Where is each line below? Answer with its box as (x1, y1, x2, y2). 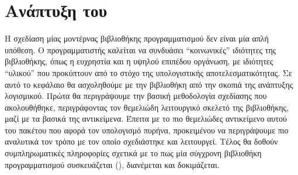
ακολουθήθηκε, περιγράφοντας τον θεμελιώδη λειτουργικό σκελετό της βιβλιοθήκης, (5, 101, 289, 113)
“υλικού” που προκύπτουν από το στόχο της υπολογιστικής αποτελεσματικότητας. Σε (5, 66, 292, 78)
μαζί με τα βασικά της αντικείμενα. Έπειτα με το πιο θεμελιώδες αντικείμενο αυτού (5, 112, 287, 125)
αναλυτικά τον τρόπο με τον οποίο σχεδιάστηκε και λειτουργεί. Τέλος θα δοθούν (5, 135, 278, 147)
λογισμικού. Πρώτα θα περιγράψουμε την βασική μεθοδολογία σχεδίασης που (5, 90, 267, 102)
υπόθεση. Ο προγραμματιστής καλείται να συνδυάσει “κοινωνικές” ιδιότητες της (5, 43, 276, 56)
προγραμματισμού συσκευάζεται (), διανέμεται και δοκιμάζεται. (5, 158, 220, 170)
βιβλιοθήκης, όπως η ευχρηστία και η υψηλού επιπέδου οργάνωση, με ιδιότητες (5, 55, 273, 67)
